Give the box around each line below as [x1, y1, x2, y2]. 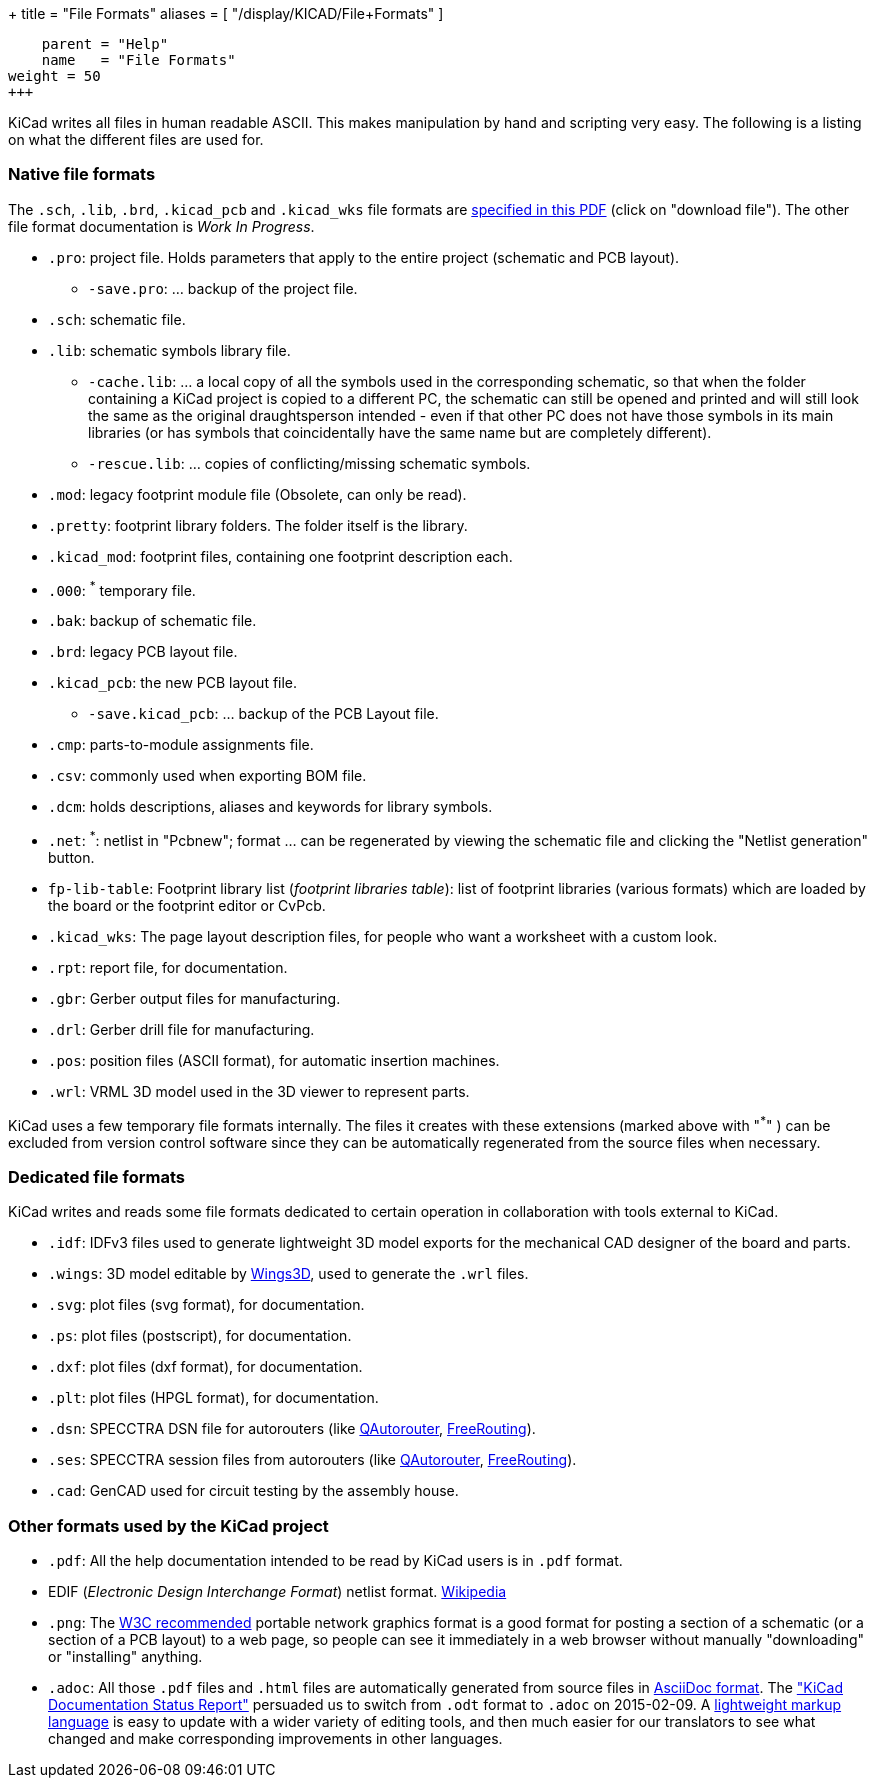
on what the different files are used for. [8, 131, 264, 148]
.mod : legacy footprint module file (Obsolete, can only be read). [48, 485, 467, 503]
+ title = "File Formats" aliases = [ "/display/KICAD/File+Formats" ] [8, 5, 444, 22]
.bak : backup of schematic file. [48, 612, 257, 630]
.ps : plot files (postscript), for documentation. [48, 1327, 352, 1345]
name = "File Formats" [41, 52, 236, 68]
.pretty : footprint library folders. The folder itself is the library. [48, 516, 468, 534]
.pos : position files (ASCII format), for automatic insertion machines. [48, 1052, 500, 1070]
